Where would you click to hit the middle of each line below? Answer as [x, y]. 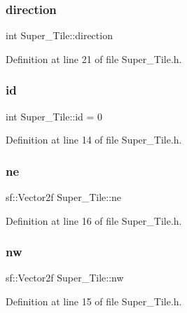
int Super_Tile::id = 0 [54, 116]
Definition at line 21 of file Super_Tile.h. [94, 58]
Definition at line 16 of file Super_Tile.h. [94, 220]
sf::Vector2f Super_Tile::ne [64, 197]
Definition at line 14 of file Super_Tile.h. [94, 140]
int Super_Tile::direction [59, 35]
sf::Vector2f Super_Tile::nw [65, 278]
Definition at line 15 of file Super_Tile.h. [94, 301]
